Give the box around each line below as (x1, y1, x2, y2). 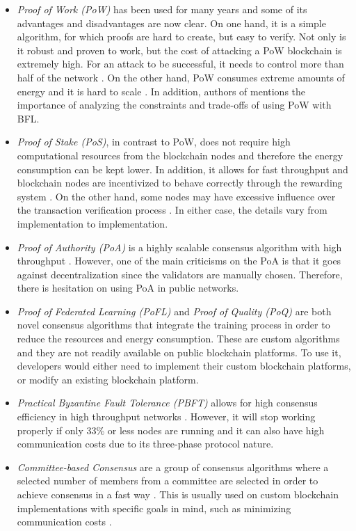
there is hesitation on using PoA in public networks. (17, 280, 239, 295)
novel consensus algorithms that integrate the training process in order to (17, 317, 330, 332)
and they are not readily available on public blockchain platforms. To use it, (17, 344, 341, 359)
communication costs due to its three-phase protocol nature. (17, 436, 274, 451)
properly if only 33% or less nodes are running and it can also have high (17, 422, 325, 437)
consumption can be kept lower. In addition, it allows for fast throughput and (17, 161, 348, 176)
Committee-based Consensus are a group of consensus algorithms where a (17, 459, 329, 474)
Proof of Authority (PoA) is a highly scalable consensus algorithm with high (17, 239, 342, 254)
